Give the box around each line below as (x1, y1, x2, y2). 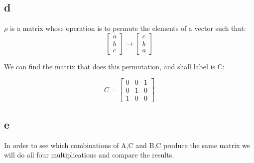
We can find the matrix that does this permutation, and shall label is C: (4, 61, 225, 71)
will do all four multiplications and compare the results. (4, 150, 174, 160)
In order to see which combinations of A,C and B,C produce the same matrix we (4, 140, 251, 150)
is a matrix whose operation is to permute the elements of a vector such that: (9, 23, 246, 33)
